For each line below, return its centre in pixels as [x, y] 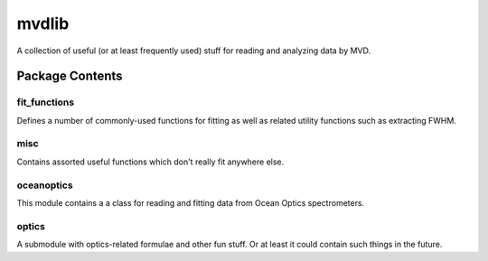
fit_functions [46, 102]
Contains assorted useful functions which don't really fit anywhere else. [150, 162]
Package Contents [70, 76]
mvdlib [43, 23]
